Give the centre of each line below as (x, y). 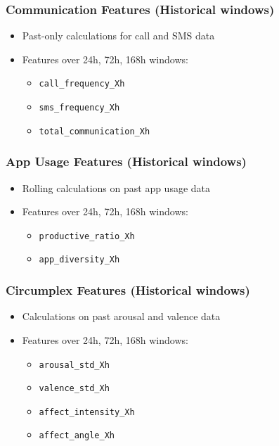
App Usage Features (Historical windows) (126, 161)
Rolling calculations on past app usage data (116, 187)
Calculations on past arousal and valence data (121, 316)
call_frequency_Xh (82, 84)
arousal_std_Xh (74, 365)
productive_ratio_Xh (87, 236)
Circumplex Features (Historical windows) (128, 290)
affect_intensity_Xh (87, 412)
